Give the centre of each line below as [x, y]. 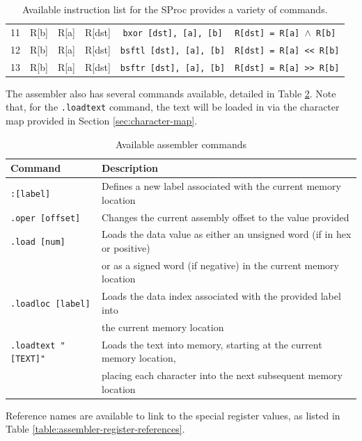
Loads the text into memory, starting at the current [212, 344]
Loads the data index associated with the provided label [221, 296]
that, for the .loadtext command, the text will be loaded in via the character [173, 107]
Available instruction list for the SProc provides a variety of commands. [175, 9]
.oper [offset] [46, 218]
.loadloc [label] [50, 304]
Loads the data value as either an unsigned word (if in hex [226, 234]
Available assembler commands [181, 144]
